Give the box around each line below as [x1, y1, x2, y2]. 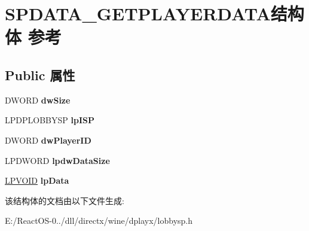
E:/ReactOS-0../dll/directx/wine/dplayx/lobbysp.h [5, 214, 193, 227]
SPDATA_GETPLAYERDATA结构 [5, 1, 304, 26]
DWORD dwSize [5, 93, 71, 106]
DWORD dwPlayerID [5, 133, 91, 146]
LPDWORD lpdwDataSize [5, 154, 110, 166]
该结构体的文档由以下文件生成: [5, 194, 124, 206]
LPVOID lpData [5, 174, 69, 187]
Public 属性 [5, 65, 75, 84]
